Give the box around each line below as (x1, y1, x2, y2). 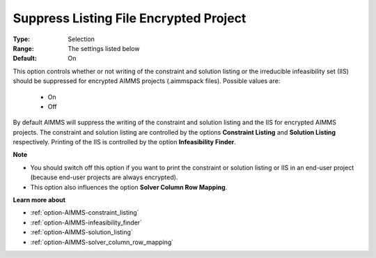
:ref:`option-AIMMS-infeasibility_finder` (30, 218, 143, 227)
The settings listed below (68, 44, 140, 52)
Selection (68, 35, 95, 43)
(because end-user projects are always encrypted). (30, 173, 178, 181)
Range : (13, 44, 34, 52)
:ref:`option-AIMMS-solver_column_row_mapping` (30, 238, 174, 246)
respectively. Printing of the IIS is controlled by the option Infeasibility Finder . (13, 138, 237, 146)
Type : (13, 35, 31, 43)
